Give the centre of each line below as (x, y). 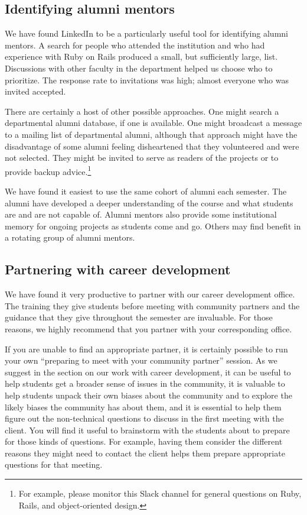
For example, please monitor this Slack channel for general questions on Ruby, (160, 493)
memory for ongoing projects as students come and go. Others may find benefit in (153, 226)
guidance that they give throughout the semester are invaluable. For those (139, 317)
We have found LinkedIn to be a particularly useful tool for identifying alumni (146, 33)
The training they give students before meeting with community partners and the (152, 305)
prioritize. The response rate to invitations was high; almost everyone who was (147, 80)
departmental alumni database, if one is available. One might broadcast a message (153, 123)
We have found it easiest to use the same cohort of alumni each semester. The (146, 191)
